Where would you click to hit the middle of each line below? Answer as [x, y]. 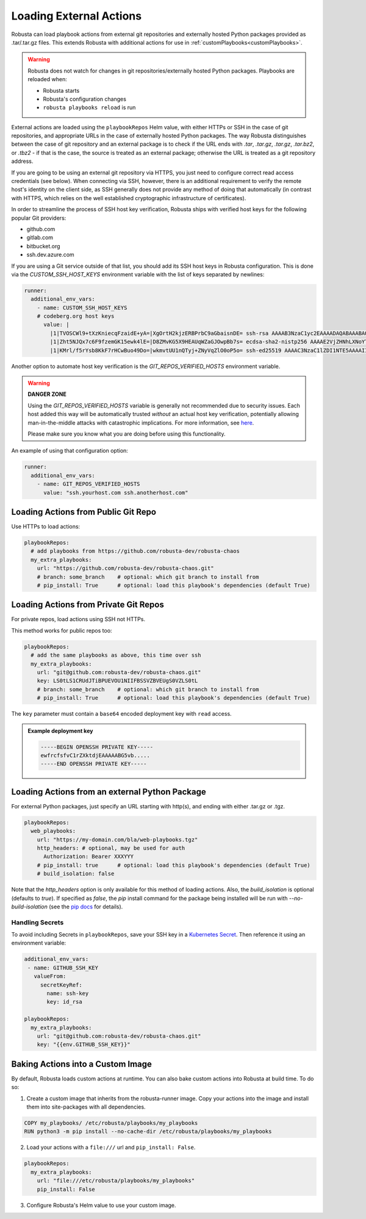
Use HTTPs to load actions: [46, 527]
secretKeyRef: [61, 985]
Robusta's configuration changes [84, 99]
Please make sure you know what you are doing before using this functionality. [127, 434]
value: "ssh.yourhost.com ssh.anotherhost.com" [116, 492]
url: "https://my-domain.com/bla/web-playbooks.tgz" [117, 840]
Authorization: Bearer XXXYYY [89, 857]
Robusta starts [61, 90]
